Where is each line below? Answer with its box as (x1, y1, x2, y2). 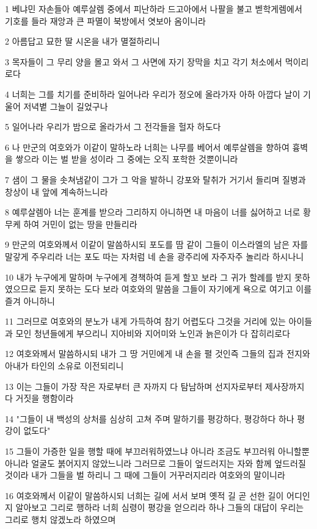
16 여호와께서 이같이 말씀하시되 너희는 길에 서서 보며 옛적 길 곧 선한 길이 (5, 489, 284, 502)
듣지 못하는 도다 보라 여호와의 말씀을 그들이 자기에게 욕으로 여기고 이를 (39, 282, 312, 295)
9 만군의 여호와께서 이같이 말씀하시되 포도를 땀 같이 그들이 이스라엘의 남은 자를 (5, 238, 308, 251)
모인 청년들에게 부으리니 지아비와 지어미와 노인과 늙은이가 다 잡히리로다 (15, 326, 290, 339)
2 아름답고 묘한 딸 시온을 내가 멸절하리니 (5, 35, 160, 48)
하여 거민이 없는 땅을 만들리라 (23, 217, 137, 230)
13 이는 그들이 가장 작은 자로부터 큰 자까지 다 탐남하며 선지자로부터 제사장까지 (5, 380, 305, 392)
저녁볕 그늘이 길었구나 (23, 99, 108, 112)
